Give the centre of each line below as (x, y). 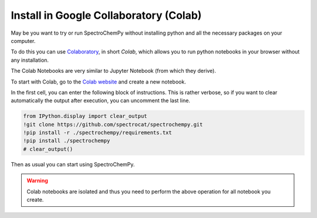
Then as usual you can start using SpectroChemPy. (73, 164)
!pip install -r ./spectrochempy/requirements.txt (98, 133)
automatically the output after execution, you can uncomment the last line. (101, 100)
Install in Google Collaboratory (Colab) (106, 15)
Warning (37, 181)
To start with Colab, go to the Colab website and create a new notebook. (98, 82)
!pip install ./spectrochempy (67, 141)
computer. (23, 41)
